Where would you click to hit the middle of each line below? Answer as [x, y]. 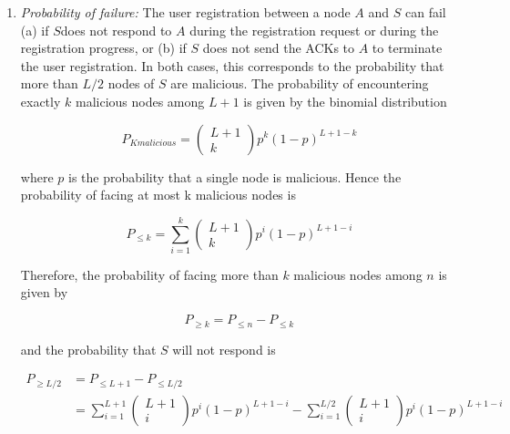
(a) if [35, 30]
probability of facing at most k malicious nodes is [158, 195]
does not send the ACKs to [279, 48]
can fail [425, 12]
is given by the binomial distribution [345, 101]
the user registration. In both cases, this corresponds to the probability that [232, 65]
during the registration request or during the [314, 30]
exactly [41, 101]
